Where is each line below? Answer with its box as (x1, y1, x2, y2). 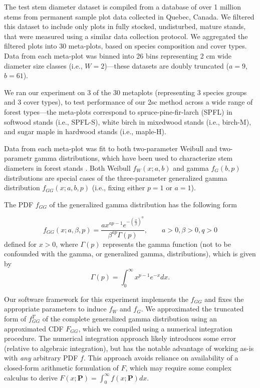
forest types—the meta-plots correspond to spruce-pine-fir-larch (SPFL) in (4, 106, 232, 117)
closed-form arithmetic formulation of (4, 362, 119, 372)
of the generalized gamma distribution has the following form (49, 199, 237, 209)
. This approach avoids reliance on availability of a (83, 352, 238, 363)
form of (4, 313, 27, 324)
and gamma (173, 162, 209, 173)
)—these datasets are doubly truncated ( (104, 60, 229, 71)
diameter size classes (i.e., (4, 60, 83, 71)
